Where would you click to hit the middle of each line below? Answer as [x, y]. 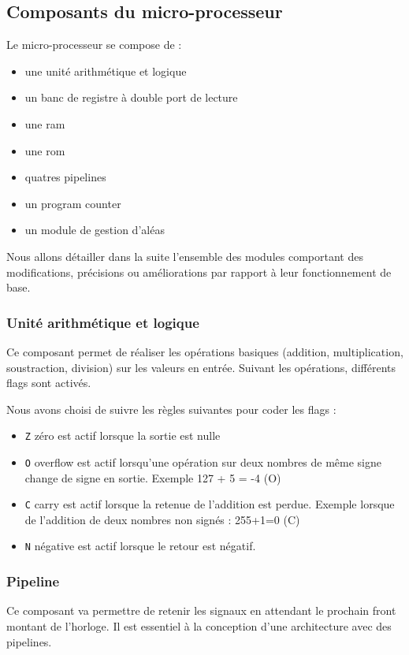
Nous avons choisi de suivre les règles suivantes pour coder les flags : [171, 409]
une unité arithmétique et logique [106, 71]
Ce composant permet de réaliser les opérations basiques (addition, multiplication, [205, 351]
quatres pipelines [65, 177]
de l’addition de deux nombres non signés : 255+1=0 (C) [162, 519]
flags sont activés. [49, 383]
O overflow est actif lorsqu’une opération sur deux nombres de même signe [203, 461]
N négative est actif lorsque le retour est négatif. [140, 546]
